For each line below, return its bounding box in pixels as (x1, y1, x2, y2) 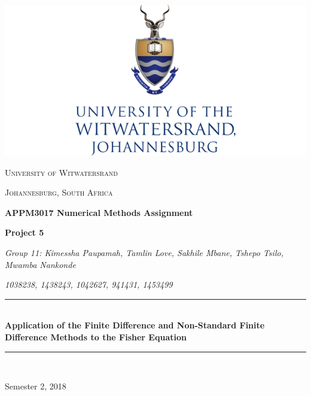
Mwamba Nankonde (5, 258, 76, 270)
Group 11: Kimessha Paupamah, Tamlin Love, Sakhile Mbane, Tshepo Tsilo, (5, 246, 283, 258)
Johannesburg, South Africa (5, 186, 113, 199)
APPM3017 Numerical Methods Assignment (5, 206, 193, 218)
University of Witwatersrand (5, 166, 118, 178)
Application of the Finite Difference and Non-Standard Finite (5, 319, 265, 331)
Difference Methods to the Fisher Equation (5, 330, 187, 343)
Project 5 (5, 226, 44, 239)
